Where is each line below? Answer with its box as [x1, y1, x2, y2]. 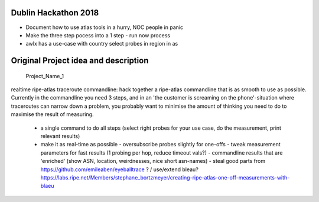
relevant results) [40, 133, 80, 140]
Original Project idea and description [11, 56, 149, 66]
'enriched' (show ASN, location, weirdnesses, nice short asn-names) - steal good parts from [40, 158, 266, 165]
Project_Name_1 [25, 72, 64, 79]
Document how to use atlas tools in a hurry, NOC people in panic [25, 24, 183, 31]
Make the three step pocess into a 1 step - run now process [25, 31, 171, 39]
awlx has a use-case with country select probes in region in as [25, 40, 178, 47]
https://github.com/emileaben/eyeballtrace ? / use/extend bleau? [40, 166, 199, 173]
